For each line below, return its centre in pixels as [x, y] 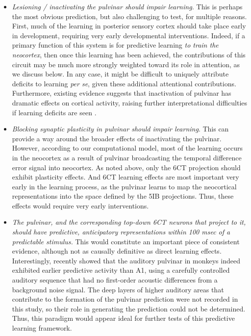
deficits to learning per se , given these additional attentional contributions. [124, 83]
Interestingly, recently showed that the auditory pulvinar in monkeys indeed [126, 260]
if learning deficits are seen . [54, 112]
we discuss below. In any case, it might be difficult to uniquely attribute [120, 74]
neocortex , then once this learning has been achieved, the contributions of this [129, 54]
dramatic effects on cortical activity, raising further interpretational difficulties [130, 102]
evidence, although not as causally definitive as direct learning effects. [117, 251]
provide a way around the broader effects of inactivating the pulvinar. [117, 138]
